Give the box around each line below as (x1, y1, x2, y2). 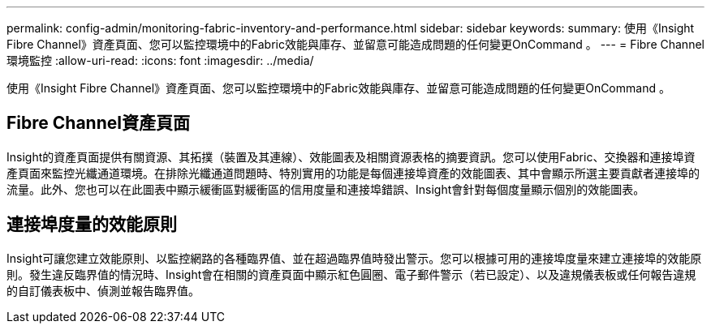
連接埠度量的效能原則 (6, 214, 177, 235)
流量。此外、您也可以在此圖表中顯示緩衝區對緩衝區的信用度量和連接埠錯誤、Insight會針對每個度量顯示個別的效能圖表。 (6, 182, 645, 196)
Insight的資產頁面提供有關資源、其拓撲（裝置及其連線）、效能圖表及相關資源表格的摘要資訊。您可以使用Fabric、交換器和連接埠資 (6, 149, 696, 164)
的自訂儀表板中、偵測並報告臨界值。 (6, 283, 200, 298)
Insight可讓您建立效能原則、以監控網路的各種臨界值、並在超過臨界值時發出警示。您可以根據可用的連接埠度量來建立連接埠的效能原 (6, 251, 702, 265)
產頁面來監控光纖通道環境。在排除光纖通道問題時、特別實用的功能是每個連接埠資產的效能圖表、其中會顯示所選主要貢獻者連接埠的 (6, 165, 700, 180)
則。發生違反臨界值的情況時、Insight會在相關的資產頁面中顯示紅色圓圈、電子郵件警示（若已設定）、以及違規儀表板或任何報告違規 (6, 267, 696, 281)
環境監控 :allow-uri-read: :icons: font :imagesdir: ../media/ (6, 54, 314, 67)
